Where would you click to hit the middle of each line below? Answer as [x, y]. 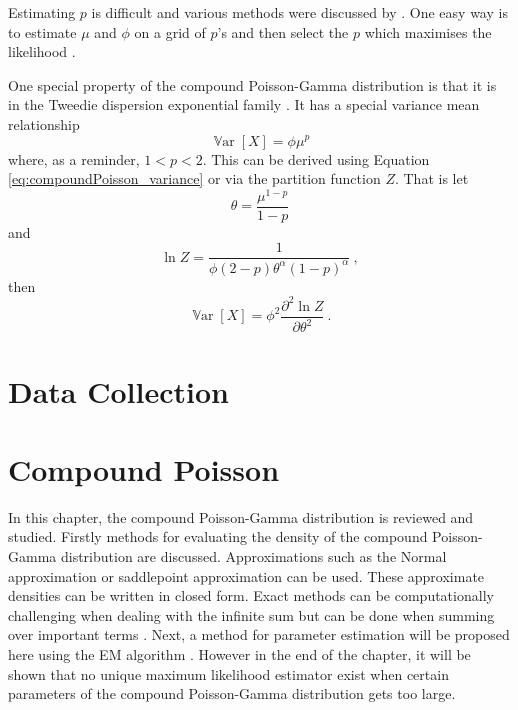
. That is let [431, 178]
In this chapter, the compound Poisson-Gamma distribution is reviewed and [241, 516]
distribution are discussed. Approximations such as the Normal [253, 556]
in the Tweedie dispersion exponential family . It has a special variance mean [244, 104]
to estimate [42, 31]
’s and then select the [283, 31]
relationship [44, 123]
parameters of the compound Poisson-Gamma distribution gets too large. [232, 693]
